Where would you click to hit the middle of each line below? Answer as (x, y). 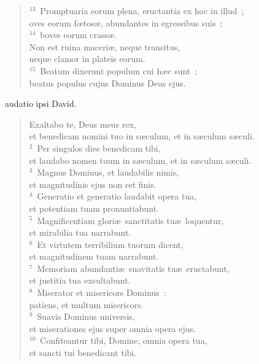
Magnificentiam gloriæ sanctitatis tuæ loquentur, (130, 220)
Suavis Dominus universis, (86, 316)
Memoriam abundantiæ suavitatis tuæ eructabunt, (133, 268)
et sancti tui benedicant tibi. (83, 353)
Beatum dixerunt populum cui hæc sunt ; (119, 70)
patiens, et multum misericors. (86, 304)
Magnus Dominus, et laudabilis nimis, (108, 172)
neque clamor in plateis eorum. (87, 59)
